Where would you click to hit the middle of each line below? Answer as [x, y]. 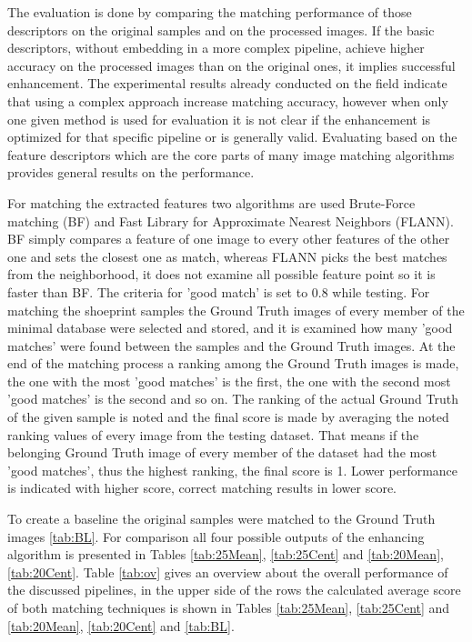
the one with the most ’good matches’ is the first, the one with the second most [229, 381]
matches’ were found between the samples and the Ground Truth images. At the [231, 345]
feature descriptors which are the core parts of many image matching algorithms [231, 154]
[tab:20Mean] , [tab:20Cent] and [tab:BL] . [121, 625]
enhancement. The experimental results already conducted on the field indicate [227, 83]
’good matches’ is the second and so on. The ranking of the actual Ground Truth [233, 399]
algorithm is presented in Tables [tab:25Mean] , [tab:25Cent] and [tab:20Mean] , [226, 554]
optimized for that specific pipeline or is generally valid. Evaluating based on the [232, 137]
